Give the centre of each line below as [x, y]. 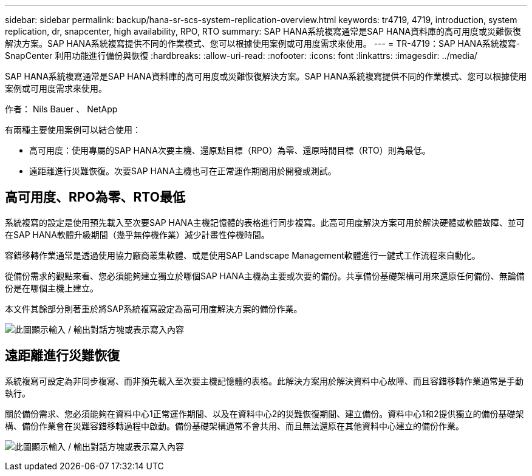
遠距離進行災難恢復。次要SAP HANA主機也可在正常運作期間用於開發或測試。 [183, 171]
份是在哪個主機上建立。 [52, 288]
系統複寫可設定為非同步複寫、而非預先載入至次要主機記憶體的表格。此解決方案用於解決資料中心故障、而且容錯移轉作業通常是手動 [264, 381]
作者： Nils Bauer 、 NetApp [61, 109]
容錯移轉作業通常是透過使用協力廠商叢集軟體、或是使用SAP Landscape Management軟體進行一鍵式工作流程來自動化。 [243, 255]
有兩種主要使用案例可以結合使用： [73, 130]
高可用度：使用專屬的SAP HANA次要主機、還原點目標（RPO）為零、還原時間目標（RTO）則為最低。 [230, 150]
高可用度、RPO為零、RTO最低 [95, 197]
